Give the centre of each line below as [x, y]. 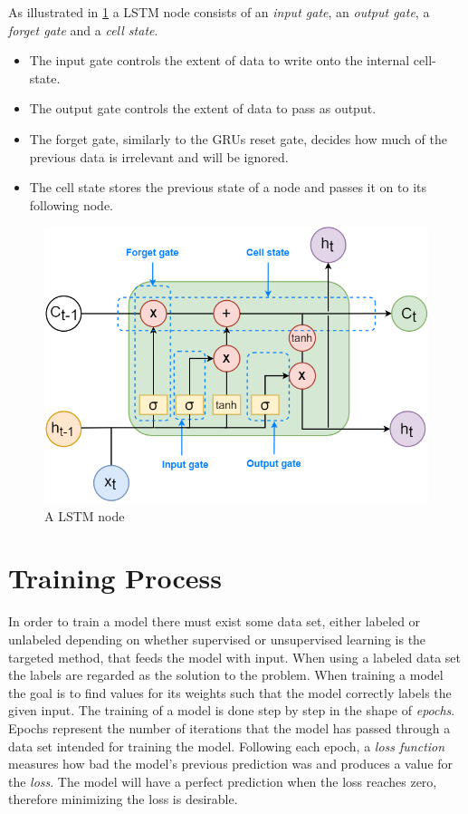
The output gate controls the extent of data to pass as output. [203, 108]
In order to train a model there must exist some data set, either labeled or [215, 621]
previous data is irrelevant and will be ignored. [159, 156]
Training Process [115, 578]
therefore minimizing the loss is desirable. [123, 799]
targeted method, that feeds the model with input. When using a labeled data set [235, 657]
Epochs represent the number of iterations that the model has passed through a [229, 727]
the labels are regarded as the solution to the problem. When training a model [226, 675]
